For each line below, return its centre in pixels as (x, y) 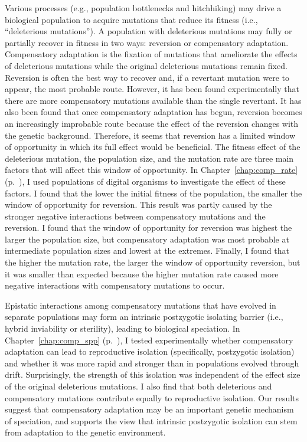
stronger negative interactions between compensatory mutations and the (135, 216)
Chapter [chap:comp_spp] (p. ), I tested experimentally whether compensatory (149, 340)
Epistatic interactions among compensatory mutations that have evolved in (141, 305)
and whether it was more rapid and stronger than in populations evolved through (152, 363)
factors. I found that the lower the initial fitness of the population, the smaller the (153, 193)
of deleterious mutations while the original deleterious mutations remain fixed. (146, 65)
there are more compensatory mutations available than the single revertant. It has (153, 100)
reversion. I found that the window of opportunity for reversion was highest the (148, 227)
